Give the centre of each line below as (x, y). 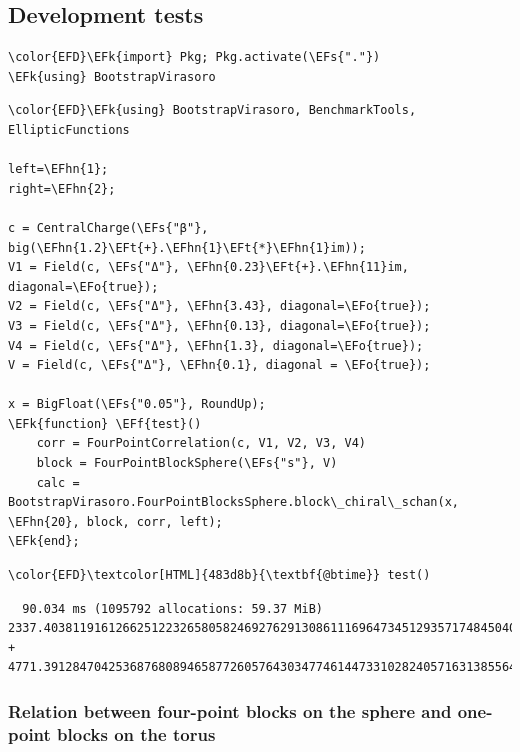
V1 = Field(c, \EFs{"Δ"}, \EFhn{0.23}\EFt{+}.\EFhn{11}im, (208, 267)
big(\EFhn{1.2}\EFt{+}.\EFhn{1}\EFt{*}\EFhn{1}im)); (187, 247)
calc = (58, 482)
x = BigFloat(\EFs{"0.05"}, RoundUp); (137, 404)
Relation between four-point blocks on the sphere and (230, 710)
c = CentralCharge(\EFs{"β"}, (108, 227)
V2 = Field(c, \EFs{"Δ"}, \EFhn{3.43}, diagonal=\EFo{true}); (219, 306)
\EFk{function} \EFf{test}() (105, 423)
